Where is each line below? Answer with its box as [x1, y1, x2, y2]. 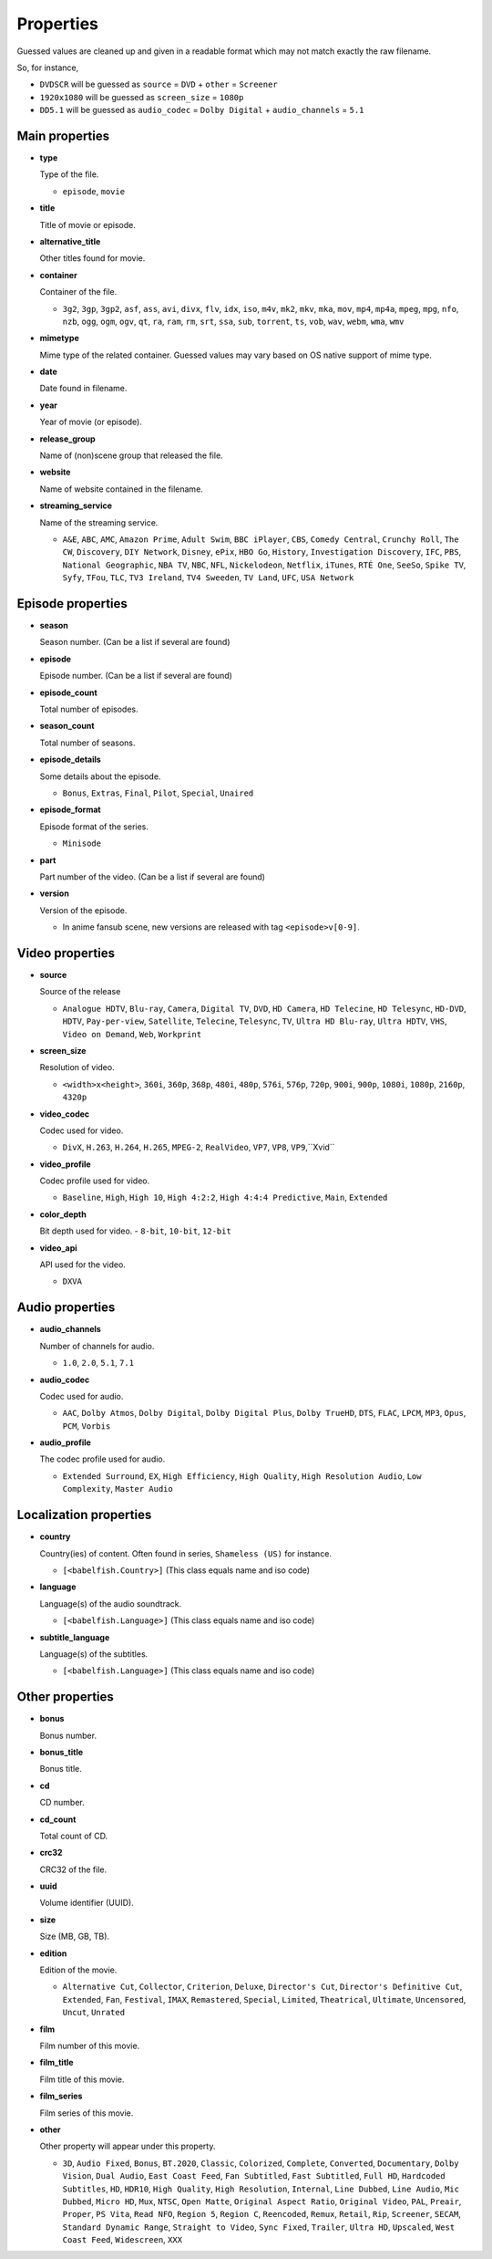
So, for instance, [16, 62, 79, 73]
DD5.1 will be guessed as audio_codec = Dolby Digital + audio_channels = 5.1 [39, 105, 364, 116]
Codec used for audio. [39, 1390, 124, 1401]
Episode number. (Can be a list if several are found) [39, 671, 232, 682]
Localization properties [16, 1507, 152, 1523]
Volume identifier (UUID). [39, 1898, 134, 1909]
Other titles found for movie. [39, 253, 146, 264]
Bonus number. [39, 1730, 97, 1741]
